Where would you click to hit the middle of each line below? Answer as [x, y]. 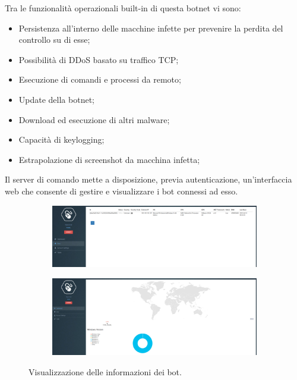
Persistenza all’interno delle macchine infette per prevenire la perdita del [151, 28]
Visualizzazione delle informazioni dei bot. [105, 371]
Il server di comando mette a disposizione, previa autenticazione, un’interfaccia [148, 179]
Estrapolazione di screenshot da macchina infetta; [109, 159]
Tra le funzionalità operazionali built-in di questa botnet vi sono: [123, 8]
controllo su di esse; [54, 40]
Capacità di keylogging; [61, 139]
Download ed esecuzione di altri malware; [94, 119]
